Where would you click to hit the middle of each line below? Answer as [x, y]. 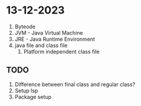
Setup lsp [26, 90]
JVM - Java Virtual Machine [49, 32]
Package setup [33, 97]
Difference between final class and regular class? [75, 84]
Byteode [25, 26]
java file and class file [41, 45]
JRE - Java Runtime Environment [55, 39]
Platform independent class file [61, 51]
